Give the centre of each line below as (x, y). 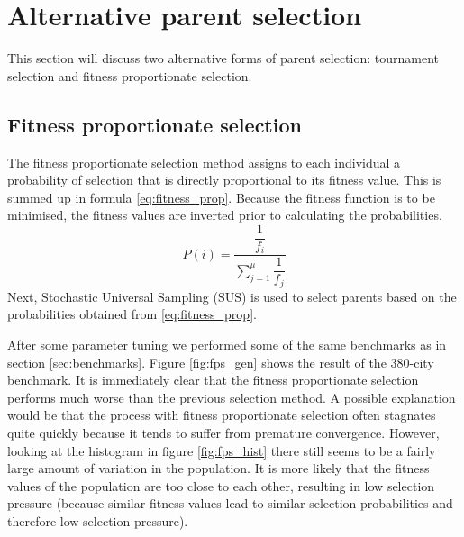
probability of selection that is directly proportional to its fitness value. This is (224, 180)
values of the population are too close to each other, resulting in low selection (221, 485)
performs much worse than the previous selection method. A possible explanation (232, 397)
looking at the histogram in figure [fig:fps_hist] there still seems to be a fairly (222, 450)
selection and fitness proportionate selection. (130, 75)
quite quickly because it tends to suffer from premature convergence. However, (223, 432)
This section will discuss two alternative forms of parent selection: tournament (223, 58)
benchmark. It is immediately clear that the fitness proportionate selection (213, 380)
